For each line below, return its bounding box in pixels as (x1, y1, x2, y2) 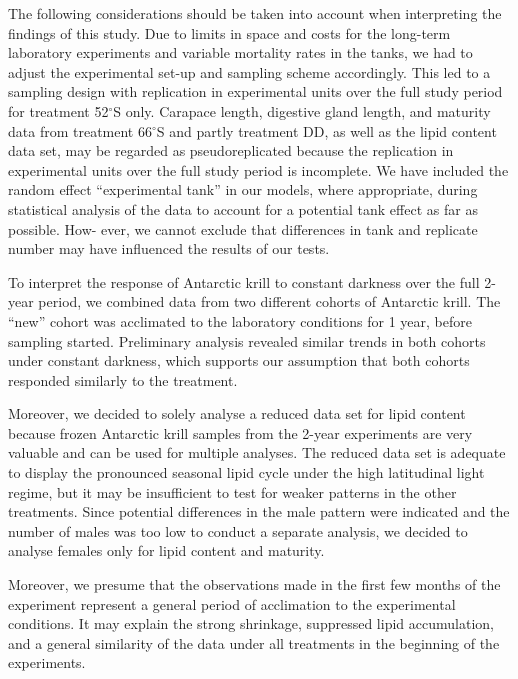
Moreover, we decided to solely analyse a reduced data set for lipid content (8, 403, 466, 424)
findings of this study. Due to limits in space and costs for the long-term (8, 22, 451, 43)
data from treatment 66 (8, 120, 152, 141)
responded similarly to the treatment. (8, 369, 238, 390)
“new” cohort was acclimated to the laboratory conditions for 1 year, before (8, 310, 472, 331)
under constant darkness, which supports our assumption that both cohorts (8, 350, 470, 371)
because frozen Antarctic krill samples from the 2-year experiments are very (8, 422, 473, 443)
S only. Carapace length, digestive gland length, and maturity (113, 100, 491, 121)
